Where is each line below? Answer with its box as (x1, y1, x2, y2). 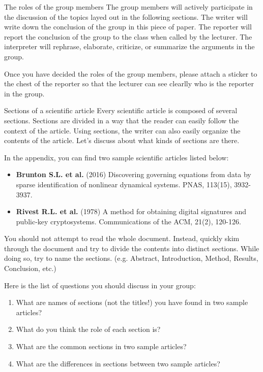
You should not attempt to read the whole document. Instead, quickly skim (4, 233, 240, 244)
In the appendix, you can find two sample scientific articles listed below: (4, 152, 229, 162)
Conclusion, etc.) (4, 263, 56, 274)
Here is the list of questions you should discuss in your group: (4, 280, 196, 290)
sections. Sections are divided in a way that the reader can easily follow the (4, 115, 239, 125)
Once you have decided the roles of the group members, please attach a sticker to (4, 68, 257, 79)
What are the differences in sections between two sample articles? (16, 358, 220, 368)
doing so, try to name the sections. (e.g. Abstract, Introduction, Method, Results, (4, 253, 258, 263)
